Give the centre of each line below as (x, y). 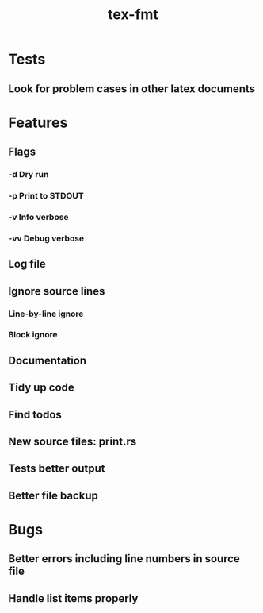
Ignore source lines (57, 291)
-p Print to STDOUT (46, 196)
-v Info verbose (38, 217)
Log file (27, 264)
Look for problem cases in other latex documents (132, 89)
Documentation (48, 360)
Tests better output (57, 469)
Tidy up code (42, 388)
